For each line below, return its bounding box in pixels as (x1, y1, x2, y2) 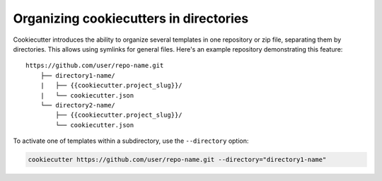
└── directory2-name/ (40, 101, 116, 109)
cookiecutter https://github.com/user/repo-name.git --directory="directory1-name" (28, 156, 327, 164)
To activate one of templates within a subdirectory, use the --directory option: (13, 136, 249, 145)
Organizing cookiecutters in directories (13, 11, 249, 26)
